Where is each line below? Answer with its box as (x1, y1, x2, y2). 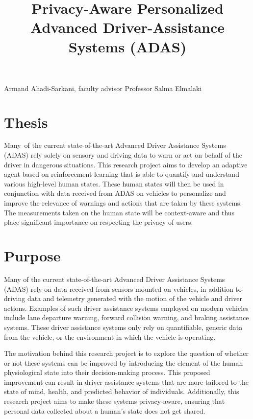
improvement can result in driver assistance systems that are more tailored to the (4, 376, 249, 387)
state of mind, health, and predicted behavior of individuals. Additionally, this (4, 386, 239, 396)
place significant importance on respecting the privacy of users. (4, 217, 193, 227)
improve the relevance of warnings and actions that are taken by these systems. (4, 198, 242, 208)
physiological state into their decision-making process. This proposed (4, 367, 210, 377)
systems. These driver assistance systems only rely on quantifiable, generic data (4, 322, 243, 332)
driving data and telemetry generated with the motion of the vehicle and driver (4, 293, 242, 303)
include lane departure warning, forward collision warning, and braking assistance (4, 312, 249, 323)
